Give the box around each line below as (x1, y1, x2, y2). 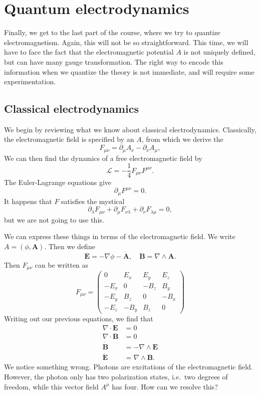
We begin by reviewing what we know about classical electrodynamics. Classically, (4, 124, 256, 134)
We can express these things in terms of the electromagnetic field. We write (4, 231, 235, 242)
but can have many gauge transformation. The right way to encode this (4, 56, 223, 67)
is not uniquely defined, (183, 47, 255, 57)
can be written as (35, 259, 89, 270)
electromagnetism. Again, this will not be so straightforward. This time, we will (4, 37, 248, 47)
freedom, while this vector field (4, 381, 99, 391)
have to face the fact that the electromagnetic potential (4, 47, 174, 57)
